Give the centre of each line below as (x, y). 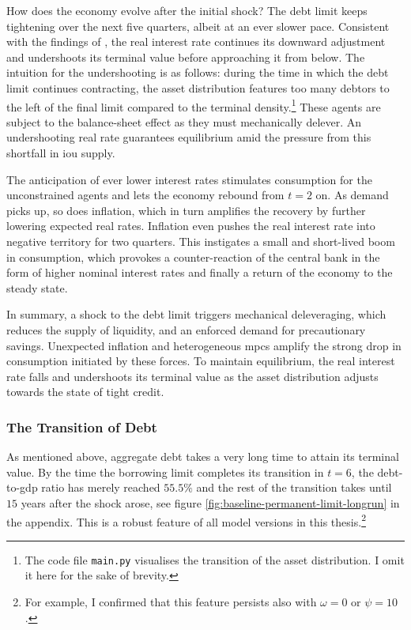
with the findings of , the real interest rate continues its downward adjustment (196, 41)
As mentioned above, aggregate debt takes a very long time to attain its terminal (203, 456)
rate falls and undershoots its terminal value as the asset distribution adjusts (192, 376)
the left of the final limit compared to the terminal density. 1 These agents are (194, 105)
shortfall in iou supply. (61, 153)
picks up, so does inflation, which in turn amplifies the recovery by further (186, 210)
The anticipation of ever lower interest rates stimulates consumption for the (189, 179)
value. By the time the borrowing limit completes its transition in (165, 472)
